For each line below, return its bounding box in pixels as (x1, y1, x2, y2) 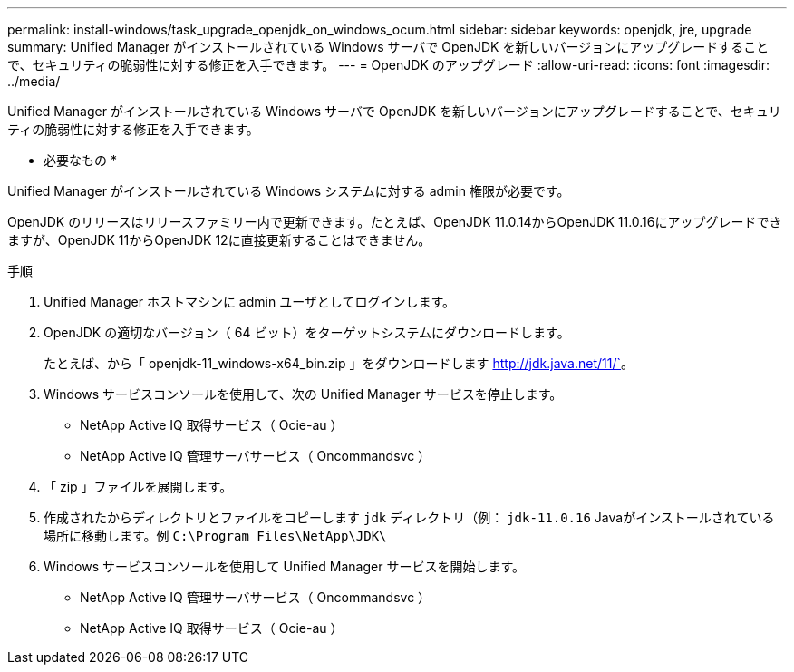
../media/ (7, 73, 61, 89)
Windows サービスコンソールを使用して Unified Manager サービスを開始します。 (44, 559, 525, 574)
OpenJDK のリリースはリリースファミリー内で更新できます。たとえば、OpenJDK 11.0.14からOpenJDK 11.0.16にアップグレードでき (7, 214, 782, 229)
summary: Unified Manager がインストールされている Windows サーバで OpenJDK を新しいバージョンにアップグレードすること (7, 39, 770, 54)
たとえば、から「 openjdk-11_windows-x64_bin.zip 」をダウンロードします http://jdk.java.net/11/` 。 (44, 355, 634, 371)
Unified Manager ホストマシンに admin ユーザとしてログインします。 (44, 294, 456, 309)
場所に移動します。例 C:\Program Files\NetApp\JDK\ (44, 528, 387, 543)
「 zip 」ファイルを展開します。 (44, 479, 233, 494)
